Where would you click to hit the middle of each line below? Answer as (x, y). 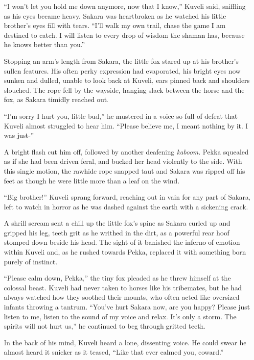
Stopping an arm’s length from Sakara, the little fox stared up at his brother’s (121, 61)
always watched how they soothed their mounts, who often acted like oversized (122, 297)
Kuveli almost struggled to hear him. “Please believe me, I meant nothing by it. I (126, 125)
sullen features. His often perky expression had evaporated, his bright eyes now (122, 70)
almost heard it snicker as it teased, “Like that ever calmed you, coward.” (114, 352)
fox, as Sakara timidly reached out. (57, 99)
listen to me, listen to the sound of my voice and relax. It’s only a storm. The (120, 316)
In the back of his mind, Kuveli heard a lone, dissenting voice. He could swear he (125, 342)
